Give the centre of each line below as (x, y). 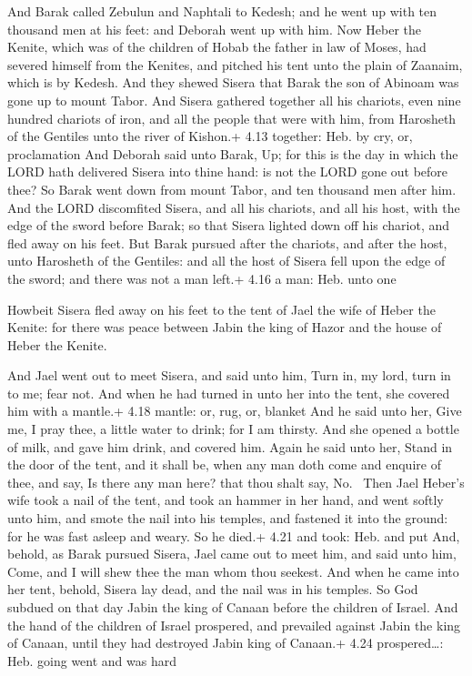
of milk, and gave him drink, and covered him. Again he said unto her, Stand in (230, 446)
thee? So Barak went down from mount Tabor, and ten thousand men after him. (232, 189)
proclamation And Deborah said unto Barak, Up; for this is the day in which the (233, 153)
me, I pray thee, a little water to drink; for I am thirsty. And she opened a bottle (233, 429)
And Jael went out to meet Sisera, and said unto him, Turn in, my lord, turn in (229, 375)
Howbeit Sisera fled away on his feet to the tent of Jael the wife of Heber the (221, 309)
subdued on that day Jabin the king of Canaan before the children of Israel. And (233, 607)
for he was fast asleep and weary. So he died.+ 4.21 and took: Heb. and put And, (234, 535)
